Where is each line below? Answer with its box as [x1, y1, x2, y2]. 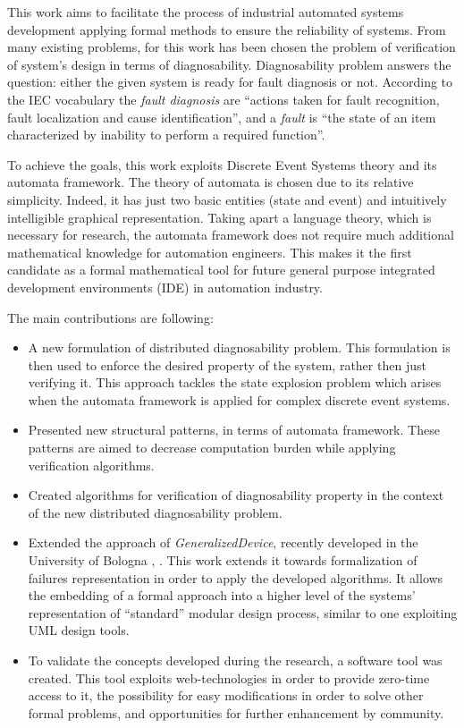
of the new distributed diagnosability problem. [28, 503, 283, 521]
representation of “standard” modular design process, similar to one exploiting [28, 603, 458, 622]
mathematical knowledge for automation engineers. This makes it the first [7, 242, 412, 261]
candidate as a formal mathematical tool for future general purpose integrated [7, 260, 435, 279]
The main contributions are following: [7, 308, 214, 326]
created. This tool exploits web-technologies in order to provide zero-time [28, 668, 430, 687]
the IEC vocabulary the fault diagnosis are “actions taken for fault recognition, [7, 89, 440, 108]
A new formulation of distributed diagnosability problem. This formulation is [28, 338, 451, 357]
